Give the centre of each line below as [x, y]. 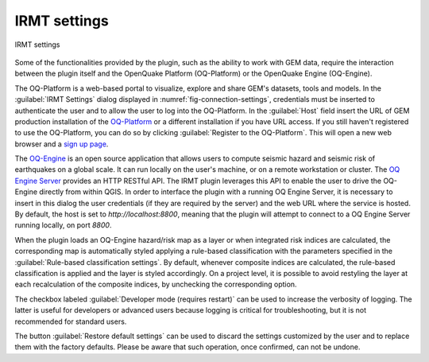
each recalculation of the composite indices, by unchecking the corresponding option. [156, 284]
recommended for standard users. [71, 321]
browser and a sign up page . [62, 144]
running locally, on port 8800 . [63, 225]
